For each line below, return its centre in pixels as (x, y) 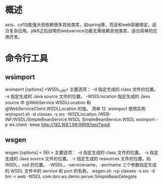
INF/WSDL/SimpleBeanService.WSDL (43, 119)
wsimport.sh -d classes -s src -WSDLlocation (51, 114)
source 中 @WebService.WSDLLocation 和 (48, 102)
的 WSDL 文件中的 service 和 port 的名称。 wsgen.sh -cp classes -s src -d (80, 171)
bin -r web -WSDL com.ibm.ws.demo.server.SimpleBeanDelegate (71, 176)
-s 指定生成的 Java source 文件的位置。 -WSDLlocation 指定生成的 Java (78, 96)
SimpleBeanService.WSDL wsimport (118, 119)
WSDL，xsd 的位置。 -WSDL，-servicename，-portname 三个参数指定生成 (81, 164)
